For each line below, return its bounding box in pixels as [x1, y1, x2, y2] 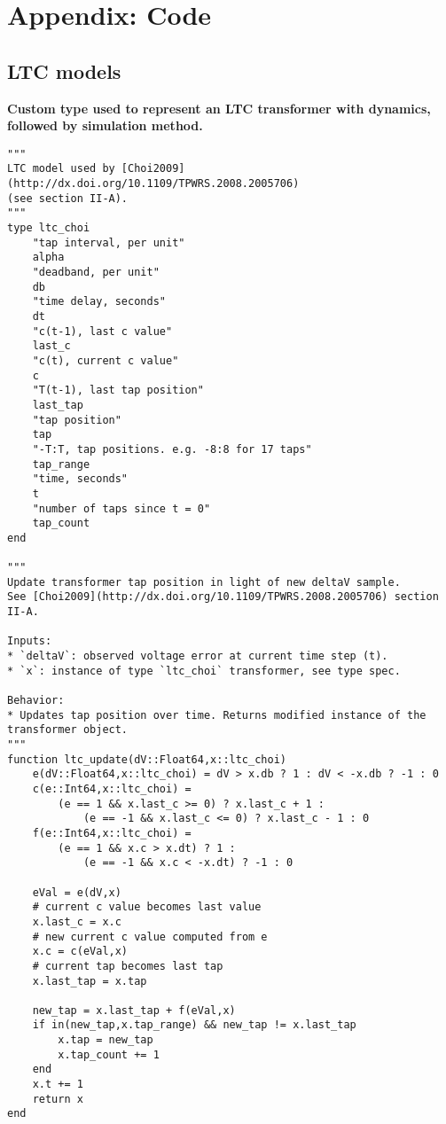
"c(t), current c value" [32, 354, 179, 367]
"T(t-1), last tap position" [32, 384, 204, 397]
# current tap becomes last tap [32, 959, 223, 972]
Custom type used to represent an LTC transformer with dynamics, [7, 98, 431, 117]
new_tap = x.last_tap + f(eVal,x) [32, 1003, 236, 1017]
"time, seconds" [32, 472, 129, 486]
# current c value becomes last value [32, 901, 262, 914]
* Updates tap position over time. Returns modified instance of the [7, 708, 426, 722]
